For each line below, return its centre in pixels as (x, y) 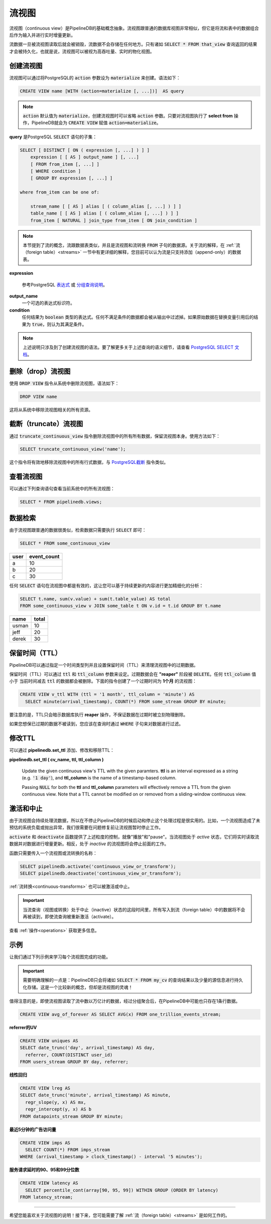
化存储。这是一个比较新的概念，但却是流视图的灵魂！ (78, 987)
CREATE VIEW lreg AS (45, 1088)
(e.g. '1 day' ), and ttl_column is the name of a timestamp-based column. (99, 778)
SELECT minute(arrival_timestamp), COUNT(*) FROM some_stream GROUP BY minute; (126, 701)
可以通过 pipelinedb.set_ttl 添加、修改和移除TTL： (62, 750)
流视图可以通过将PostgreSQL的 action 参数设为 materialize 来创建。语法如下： (95, 77)
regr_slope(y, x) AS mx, (56, 1102)
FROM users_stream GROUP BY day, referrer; (74, 1062)
